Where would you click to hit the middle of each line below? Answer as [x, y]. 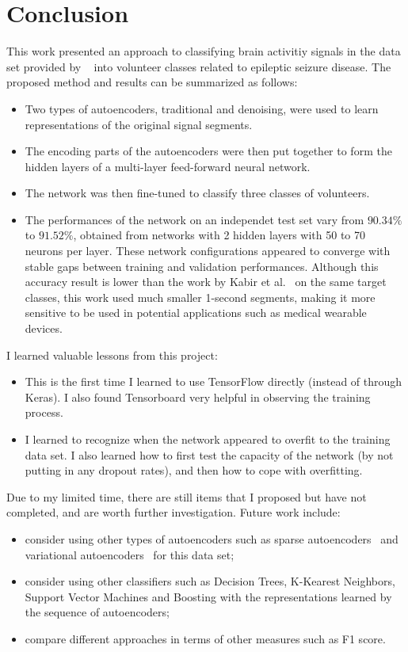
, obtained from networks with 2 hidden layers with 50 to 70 [219, 235]
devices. [44, 328]
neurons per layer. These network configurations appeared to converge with [208, 251]
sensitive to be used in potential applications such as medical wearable [196, 313]
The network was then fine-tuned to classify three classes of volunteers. [197, 193]
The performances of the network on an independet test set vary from [194, 219]
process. [44, 412]
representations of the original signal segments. [139, 124]
